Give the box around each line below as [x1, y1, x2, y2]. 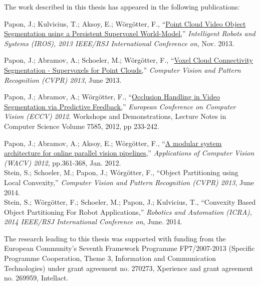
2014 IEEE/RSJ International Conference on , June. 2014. [4, 216, 182, 227]
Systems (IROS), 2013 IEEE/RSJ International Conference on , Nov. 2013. [4, 38, 234, 48]
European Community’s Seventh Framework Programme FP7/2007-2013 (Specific [4, 243, 255, 253]
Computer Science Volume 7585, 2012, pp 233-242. [4, 120, 159, 131]
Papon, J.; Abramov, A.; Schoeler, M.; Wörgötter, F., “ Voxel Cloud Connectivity [4, 55, 253, 65]
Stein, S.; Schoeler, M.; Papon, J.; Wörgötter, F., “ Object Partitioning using [4, 167, 238, 178]
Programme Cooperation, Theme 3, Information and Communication [4, 253, 216, 263]
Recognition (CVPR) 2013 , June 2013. [4, 74, 122, 85]
